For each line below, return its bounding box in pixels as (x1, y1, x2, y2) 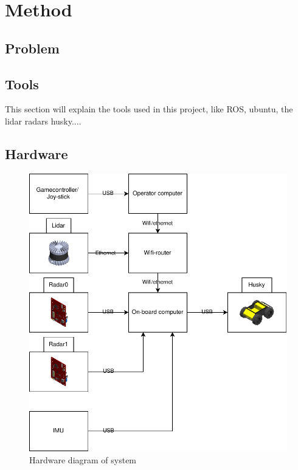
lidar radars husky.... (5, 114, 81, 127)
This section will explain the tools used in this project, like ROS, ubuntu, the (5, 103, 293, 115)
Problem (5, 38, 60, 57)
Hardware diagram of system (29, 453, 137, 466)
